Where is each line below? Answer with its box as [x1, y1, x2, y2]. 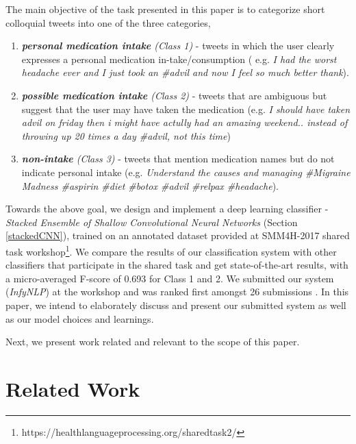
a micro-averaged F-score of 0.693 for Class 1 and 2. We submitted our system [5, 271, 334, 285]
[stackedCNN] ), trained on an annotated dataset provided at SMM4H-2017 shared [5, 228, 350, 243]
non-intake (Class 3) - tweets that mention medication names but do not [21, 151, 335, 166]
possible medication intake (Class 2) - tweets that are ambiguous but [21, 88, 327, 102]
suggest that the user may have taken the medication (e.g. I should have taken [21, 101, 350, 116]
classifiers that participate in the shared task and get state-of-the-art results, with [5, 258, 348, 272]
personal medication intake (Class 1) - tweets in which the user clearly [21, 38, 335, 53]
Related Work [5, 374, 140, 402]
